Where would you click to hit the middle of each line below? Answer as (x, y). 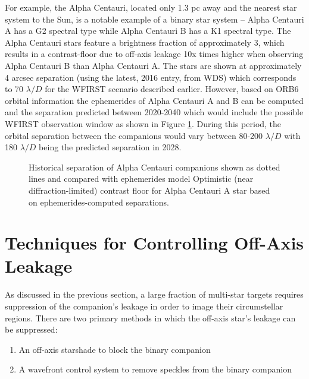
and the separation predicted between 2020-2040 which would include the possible (154, 112)
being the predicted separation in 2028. (110, 147)
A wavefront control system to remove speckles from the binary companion (155, 369)
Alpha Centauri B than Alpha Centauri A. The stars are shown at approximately (153, 65)
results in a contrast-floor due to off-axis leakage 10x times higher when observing (154, 54)
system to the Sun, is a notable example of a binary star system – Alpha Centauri (154, 19)
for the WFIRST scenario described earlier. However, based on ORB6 (172, 89)
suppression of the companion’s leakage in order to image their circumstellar (144, 306)
